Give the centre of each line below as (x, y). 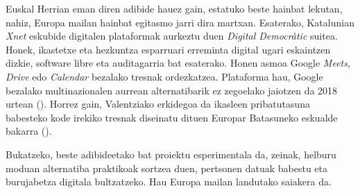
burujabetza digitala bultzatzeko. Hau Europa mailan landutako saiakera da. (169, 182)
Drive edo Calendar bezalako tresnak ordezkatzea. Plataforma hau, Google (164, 76)
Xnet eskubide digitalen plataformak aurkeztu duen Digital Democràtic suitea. (172, 36)
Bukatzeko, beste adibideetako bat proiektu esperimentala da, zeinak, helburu (171, 154)
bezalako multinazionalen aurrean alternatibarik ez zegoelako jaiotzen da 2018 (172, 90)
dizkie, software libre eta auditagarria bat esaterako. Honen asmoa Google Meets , (178, 63)
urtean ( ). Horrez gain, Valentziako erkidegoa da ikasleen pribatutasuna (158, 104)
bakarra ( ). (29, 131)
